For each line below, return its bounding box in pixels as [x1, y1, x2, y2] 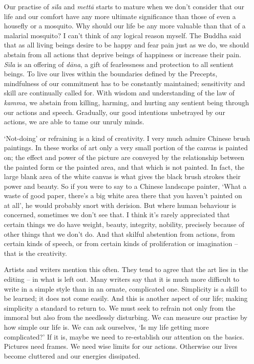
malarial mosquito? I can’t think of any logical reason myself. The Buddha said [4, 30, 241, 40]
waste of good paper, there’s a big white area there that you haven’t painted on [4, 190, 242, 201]
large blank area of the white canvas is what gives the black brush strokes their [4, 171, 241, 182]
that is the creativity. [4, 248, 67, 258]
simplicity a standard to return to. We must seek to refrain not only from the [4, 302, 235, 313]
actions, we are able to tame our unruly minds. [4, 116, 145, 127]
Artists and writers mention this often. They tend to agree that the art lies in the [4, 264, 248, 274]
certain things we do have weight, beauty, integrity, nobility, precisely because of [4, 219, 244, 229]
